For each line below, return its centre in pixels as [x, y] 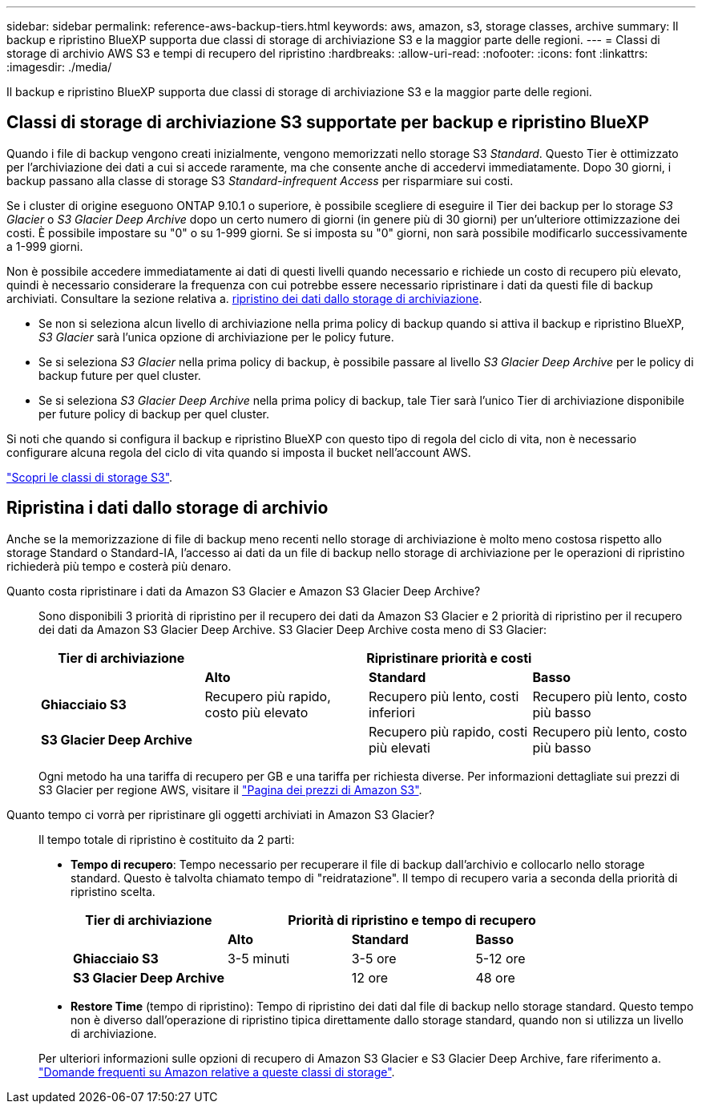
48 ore [495, 977]
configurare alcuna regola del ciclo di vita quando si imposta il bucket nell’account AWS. [239, 452]
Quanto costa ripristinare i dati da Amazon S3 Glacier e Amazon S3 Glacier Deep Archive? [244, 591]
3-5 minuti [258, 958]
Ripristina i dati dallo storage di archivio [167, 508]
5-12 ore [500, 958]
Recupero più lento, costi [444, 696]
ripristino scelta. [113, 891]
